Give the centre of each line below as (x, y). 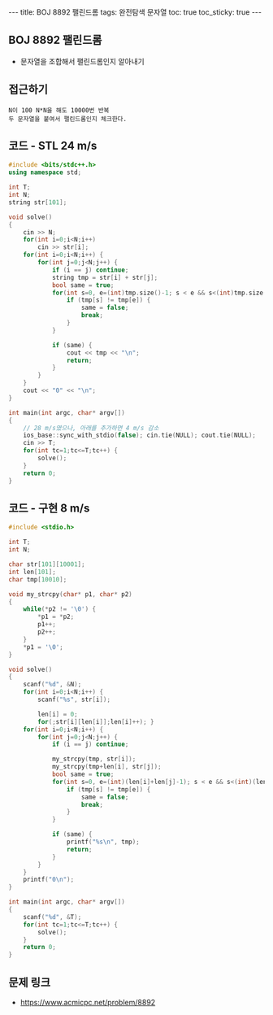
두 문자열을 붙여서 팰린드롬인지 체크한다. (68, 119)
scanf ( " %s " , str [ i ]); (74, 699)
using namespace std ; (45, 172)
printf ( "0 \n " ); (49, 880)
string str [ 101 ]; (38, 202)
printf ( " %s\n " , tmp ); (103, 842)
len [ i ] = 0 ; (58, 714)
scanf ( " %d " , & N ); (52, 685)
